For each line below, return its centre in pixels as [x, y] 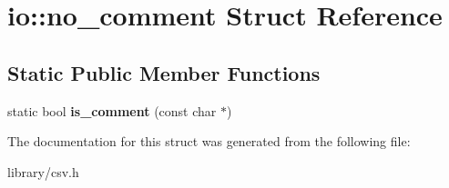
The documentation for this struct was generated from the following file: [209, 141]
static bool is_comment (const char [112, 110]
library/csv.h [43, 171]
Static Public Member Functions [164, 72]
